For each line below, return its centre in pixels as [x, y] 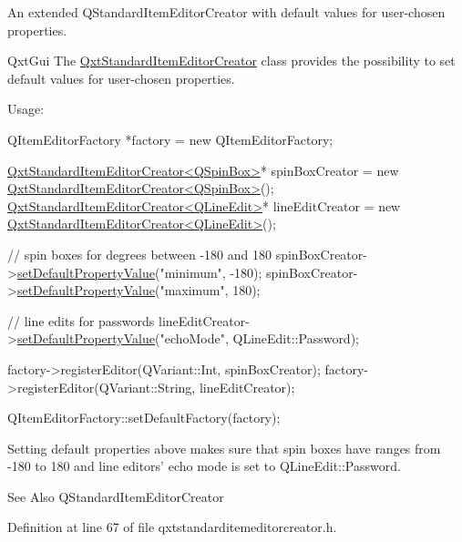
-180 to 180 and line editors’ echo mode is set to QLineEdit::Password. [204, 466]
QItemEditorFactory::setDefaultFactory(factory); [144, 418]
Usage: [26, 109]
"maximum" [192, 290]
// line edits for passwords [81, 320]
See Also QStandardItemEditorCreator [116, 496]
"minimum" [191, 272]
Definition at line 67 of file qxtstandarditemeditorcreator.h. [172, 527]
